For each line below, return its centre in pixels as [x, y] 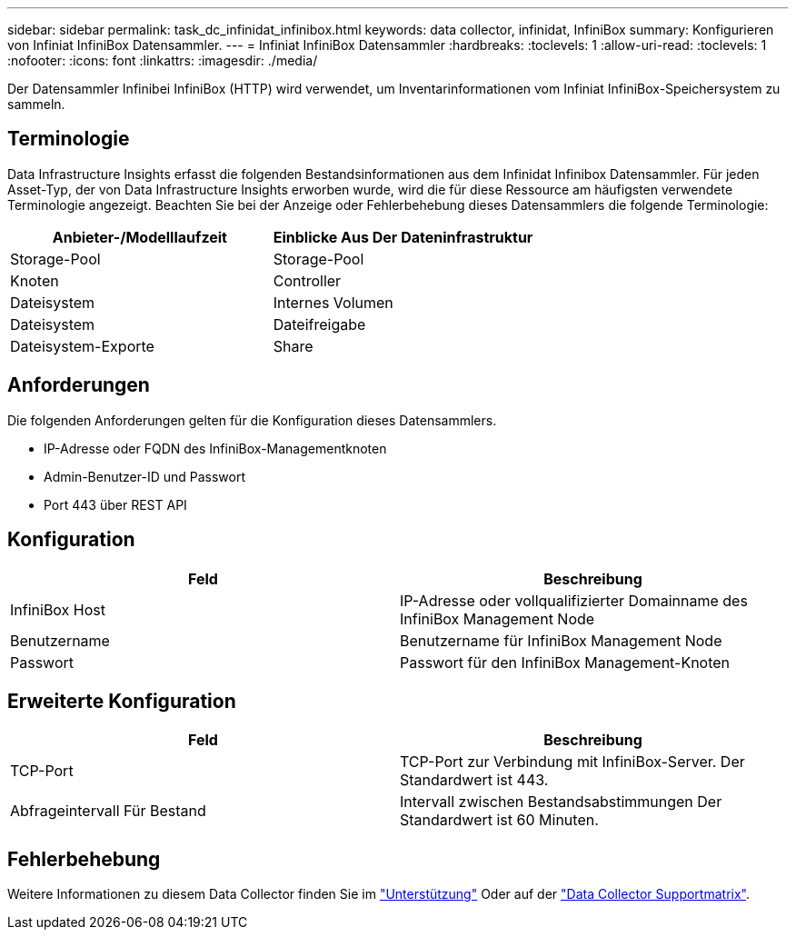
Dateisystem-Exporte [82, 346]
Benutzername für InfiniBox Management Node [561, 640]
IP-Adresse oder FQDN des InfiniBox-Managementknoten [215, 448]
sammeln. [36, 104]
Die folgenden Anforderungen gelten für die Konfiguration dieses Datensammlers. [252, 420]
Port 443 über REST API [115, 504]
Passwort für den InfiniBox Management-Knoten [565, 662]
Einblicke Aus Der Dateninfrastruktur [403, 237]
